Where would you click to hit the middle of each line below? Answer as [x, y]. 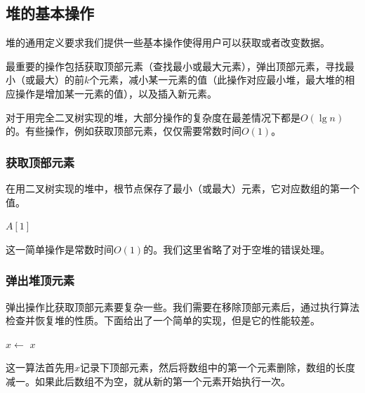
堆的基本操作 [50, 13]
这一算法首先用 [40, 367]
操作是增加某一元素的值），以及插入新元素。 [116, 93]
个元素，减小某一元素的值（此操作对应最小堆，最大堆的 [217, 80]
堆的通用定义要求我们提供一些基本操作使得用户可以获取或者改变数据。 [168, 42]
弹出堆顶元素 [40, 280]
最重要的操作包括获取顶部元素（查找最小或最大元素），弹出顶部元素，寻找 [175, 66]
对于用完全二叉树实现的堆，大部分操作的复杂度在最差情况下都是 [153, 117]
